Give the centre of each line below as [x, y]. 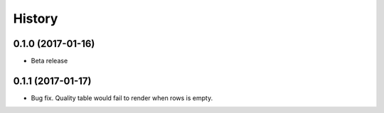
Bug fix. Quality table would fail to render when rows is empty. [122, 98]
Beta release [49, 61]
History [36, 18]
